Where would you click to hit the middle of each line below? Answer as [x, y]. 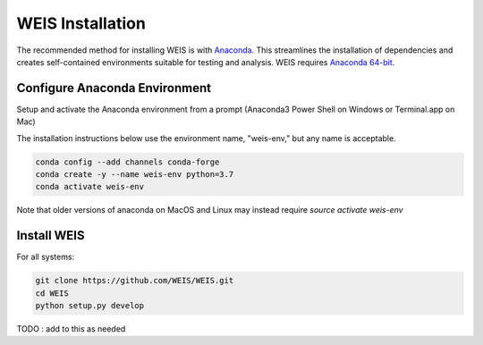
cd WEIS [52, 293]
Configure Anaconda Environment [114, 88]
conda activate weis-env [90, 187]
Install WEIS [51, 236]
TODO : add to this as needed [71, 329]
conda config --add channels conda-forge [127, 162]
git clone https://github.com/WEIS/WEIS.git [135, 281]
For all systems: [46, 257]
